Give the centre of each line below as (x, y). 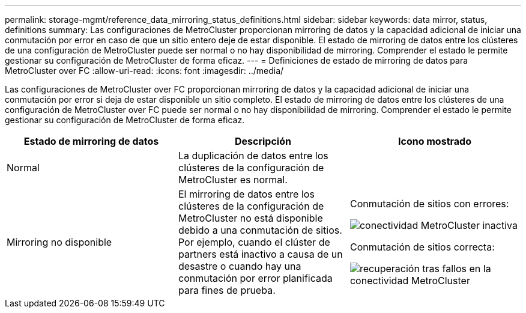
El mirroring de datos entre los (246, 194)
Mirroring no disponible (59, 242)
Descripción (263, 141)
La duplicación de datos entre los (253, 156)
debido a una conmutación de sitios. (260, 230)
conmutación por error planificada (255, 278)
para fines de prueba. (227, 290)
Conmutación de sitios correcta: (422, 247)
